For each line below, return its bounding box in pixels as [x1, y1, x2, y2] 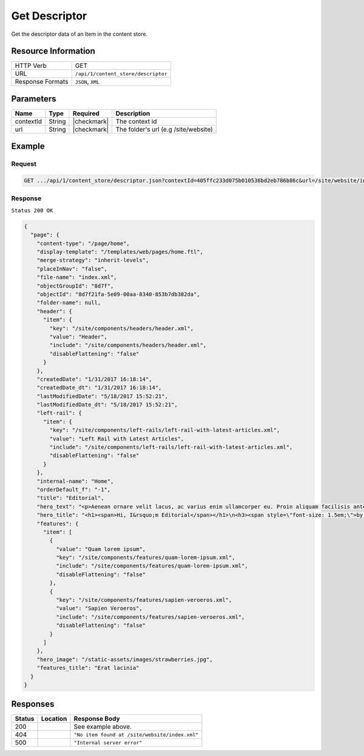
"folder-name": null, [36, 299, 101, 306]
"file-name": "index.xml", [36, 274, 118, 281]
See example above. [73, 723, 132, 731]
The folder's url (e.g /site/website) [115, 125, 214, 133]
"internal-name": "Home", [36, 478, 114, 485]
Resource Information [11, 46, 95, 56]
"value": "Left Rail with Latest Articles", [49, 435, 184, 442]
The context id [115, 117, 157, 126]
